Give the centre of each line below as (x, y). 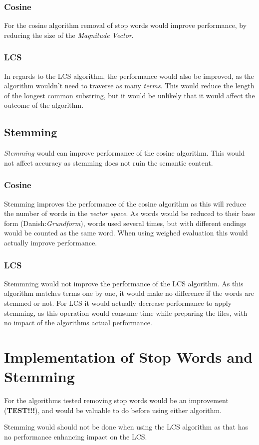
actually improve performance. (51, 242)
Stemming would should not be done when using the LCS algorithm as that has (126, 427)
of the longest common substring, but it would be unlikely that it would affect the (129, 95)
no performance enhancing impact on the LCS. (76, 436)
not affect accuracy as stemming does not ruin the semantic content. (109, 162)
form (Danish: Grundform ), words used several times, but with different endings (125, 223)
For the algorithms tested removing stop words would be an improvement (116, 400)
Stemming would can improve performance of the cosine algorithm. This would (125, 153)
